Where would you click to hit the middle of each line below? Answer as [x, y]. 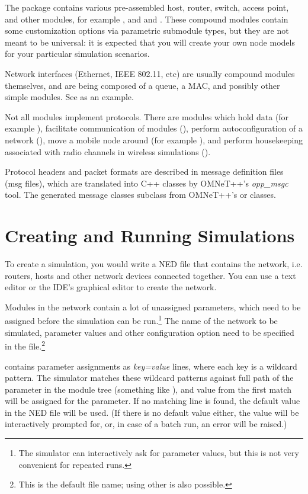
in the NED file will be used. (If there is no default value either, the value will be [152, 412]
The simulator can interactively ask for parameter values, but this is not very [159, 453]
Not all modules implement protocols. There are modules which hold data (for [147, 116]
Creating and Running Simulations [150, 235]
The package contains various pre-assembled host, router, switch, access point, [147, 7]
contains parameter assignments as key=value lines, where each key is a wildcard [151, 366]
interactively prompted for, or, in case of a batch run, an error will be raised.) [146, 424]
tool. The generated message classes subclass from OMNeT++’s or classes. [140, 195]
